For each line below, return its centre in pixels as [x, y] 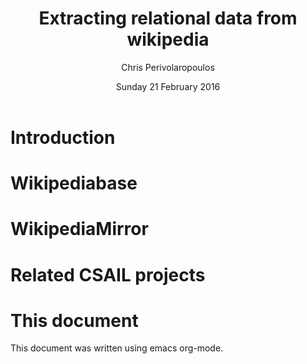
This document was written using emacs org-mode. [117, 348]
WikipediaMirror [79, 229]
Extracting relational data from [168, 18]
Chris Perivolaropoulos [168, 67]
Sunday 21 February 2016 [168, 86]
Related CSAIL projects [108, 274]
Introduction [63, 137]
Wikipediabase [74, 183]
